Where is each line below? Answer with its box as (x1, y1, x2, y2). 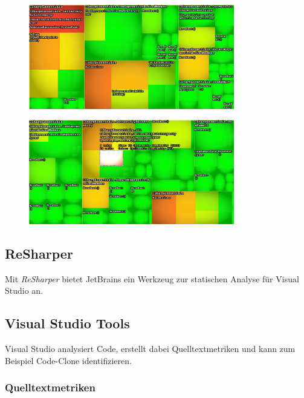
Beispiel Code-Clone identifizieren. (5, 354, 132, 366)
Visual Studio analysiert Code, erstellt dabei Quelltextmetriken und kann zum (5, 342, 296, 355)
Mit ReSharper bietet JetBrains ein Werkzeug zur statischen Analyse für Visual (5, 272, 299, 285)
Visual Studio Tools (5, 314, 130, 333)
